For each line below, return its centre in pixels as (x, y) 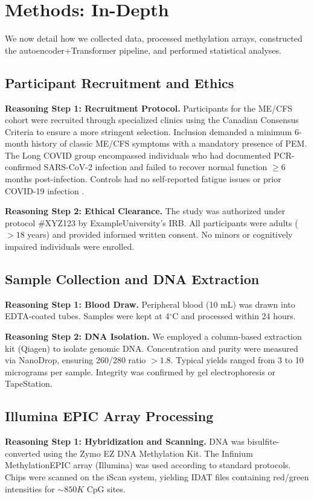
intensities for (30, 488)
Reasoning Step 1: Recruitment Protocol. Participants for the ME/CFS (149, 108)
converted (23, 453)
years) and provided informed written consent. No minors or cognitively (160, 234)
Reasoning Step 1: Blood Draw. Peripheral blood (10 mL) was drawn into (150, 304)
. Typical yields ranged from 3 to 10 (237, 360)
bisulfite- (263, 441)
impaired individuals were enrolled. (70, 246)
